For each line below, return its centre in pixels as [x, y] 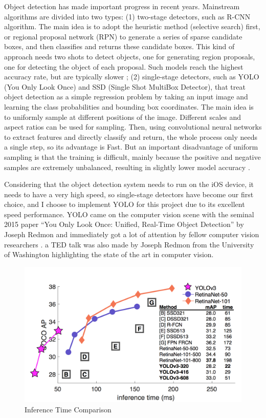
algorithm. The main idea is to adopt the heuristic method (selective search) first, [132, 26]
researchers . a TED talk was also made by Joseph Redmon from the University [129, 244]
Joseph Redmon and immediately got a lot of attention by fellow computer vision [132, 234]
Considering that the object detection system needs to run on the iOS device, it [129, 184]
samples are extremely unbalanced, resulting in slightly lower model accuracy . [127, 167]
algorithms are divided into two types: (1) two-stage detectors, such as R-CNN [127, 16]
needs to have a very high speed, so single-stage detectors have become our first [129, 194]
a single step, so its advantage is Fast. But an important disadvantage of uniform [131, 147]
